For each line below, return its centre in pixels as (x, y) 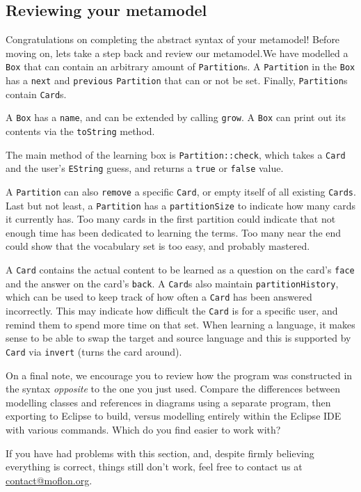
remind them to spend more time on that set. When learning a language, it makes (180, 324)
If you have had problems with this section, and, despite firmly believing (160, 453)
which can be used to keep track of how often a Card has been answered (159, 297)
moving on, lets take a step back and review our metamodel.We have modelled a (177, 53)
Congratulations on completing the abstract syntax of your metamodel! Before (173, 39)
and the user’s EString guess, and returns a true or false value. (145, 168)
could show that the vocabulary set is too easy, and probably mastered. (158, 246)
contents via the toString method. (80, 131)
